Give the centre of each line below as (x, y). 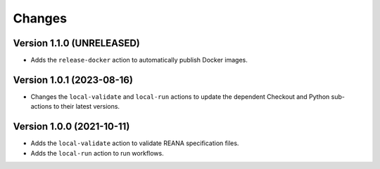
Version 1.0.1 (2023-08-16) (73, 80)
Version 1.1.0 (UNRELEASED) (77, 43)
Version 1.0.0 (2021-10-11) (71, 127)
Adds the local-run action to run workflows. (97, 153)
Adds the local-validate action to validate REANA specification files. (135, 143)
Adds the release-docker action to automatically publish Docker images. (139, 60)
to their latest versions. (86, 107)
